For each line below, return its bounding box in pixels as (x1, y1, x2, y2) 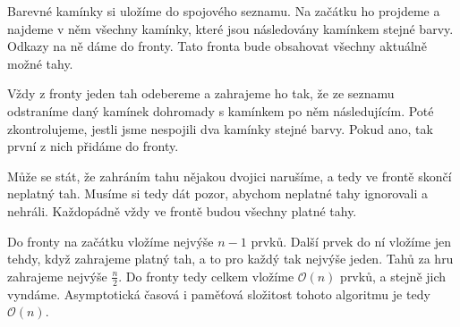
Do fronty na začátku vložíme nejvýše (7, 231, 214, 250)
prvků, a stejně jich (340, 266, 447, 285)
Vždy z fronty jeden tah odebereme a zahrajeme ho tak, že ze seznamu (7, 84, 395, 103)
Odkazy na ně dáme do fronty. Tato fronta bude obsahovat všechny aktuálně (7, 37, 427, 55)
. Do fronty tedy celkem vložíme (118, 266, 294, 285)
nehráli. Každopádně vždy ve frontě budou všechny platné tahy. (7, 201, 357, 220)
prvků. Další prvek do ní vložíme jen (251, 231, 451, 250)
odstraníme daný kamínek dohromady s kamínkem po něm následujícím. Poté (7, 101, 434, 120)
